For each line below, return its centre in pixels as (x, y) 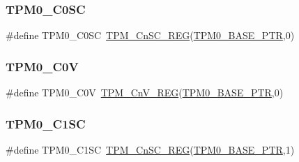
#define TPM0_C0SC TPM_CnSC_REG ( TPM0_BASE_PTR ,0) (150, 35)
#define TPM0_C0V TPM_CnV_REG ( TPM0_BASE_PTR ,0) (145, 93)
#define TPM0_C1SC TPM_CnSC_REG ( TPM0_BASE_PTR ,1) (150, 149)
